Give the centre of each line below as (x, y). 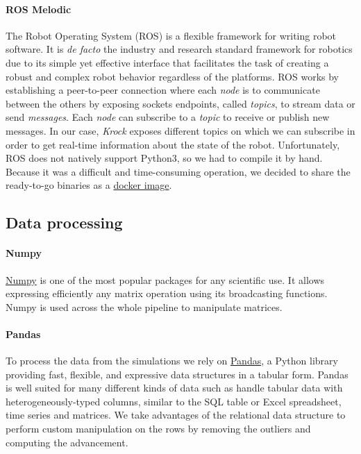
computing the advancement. (67, 442)
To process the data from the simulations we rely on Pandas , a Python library (172, 361)
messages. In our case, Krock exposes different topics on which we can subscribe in (180, 130)
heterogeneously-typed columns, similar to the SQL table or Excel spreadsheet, (174, 401)
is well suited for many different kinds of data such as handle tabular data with (174, 388)
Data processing (64, 222)
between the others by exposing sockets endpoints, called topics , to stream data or (180, 103)
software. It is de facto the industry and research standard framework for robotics (179, 49)
